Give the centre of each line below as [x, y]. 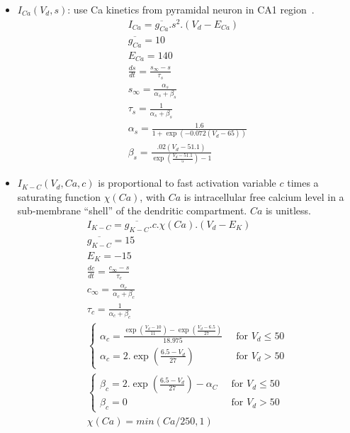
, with [153, 196]
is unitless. [288, 210]
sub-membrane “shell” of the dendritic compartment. [132, 210]
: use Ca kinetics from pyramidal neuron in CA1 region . [191, 9]
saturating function [59, 196]
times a [303, 183]
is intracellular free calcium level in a [264, 196]
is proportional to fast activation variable [187, 183]
